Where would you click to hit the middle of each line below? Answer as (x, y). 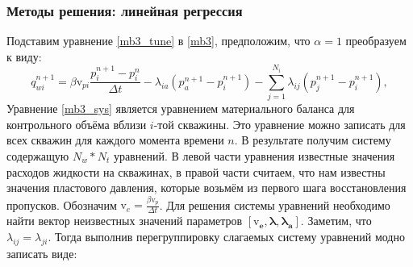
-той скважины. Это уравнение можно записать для (280, 124)
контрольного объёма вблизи (77, 124)
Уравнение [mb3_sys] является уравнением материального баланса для (181, 108)
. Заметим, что (336, 221)
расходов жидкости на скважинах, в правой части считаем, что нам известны (196, 171)
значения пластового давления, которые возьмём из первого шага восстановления (206, 188)
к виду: (24, 56)
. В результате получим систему (313, 140)
